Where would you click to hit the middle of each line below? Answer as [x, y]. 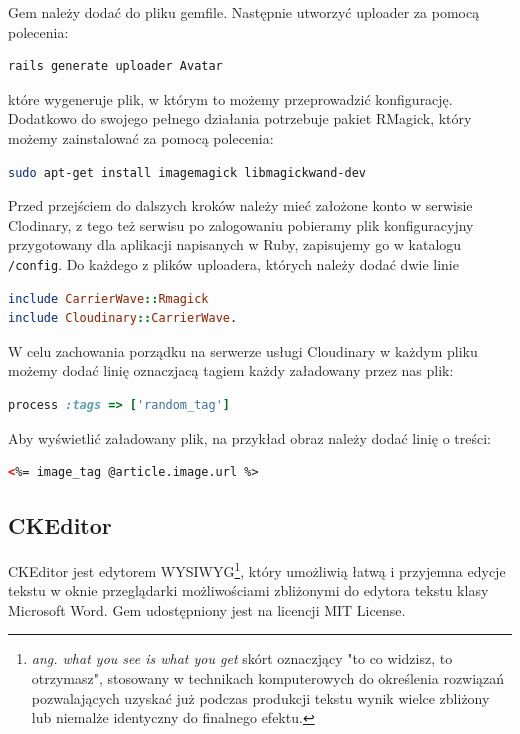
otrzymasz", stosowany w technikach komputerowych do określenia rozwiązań [268, 677]
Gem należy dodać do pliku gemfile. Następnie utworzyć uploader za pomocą [244, 12]
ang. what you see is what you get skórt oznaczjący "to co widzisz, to [242, 658]
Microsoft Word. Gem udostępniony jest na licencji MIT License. [207, 609]
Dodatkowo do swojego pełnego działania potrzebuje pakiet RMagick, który [240, 118]
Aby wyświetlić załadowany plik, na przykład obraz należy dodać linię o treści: [249, 437]
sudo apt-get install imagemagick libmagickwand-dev [187, 172]
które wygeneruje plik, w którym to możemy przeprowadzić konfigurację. [230, 98]
